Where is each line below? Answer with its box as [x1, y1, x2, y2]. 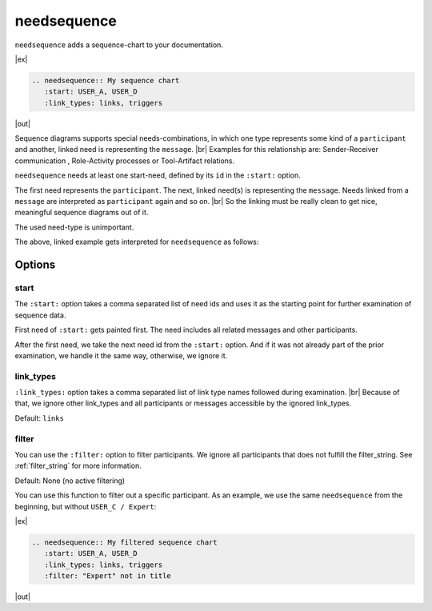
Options [14, 258, 56, 272]
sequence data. [14, 310, 66, 320]
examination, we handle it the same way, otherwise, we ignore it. [14, 350, 228, 360]
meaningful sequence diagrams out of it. [14, 208, 149, 218]
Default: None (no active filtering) [14, 476, 126, 485]
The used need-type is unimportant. [14, 222, 134, 232]
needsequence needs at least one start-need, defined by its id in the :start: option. [14, 170, 301, 180]
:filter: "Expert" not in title [44, 572, 171, 581]
